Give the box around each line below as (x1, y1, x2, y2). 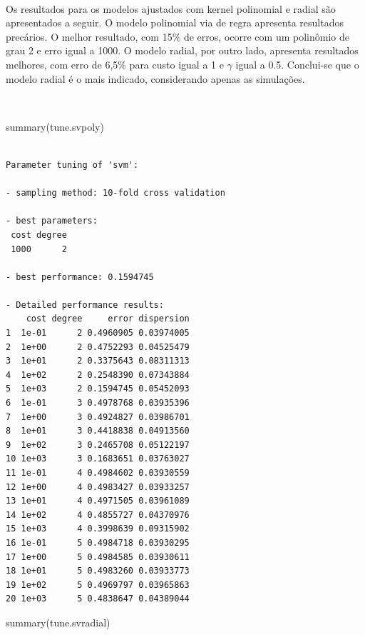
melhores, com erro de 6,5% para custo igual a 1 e (6, 56, 224, 71)
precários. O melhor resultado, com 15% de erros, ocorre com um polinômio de (6, 29, 349, 44)
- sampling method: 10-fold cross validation (6, 188, 225, 199)
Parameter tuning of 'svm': (6, 159, 139, 170)
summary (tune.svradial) (6, 614, 110, 629)
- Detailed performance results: (6, 299, 164, 310)
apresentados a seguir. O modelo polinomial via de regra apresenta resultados (6, 15, 344, 30)
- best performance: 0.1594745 (6, 271, 154, 282)
